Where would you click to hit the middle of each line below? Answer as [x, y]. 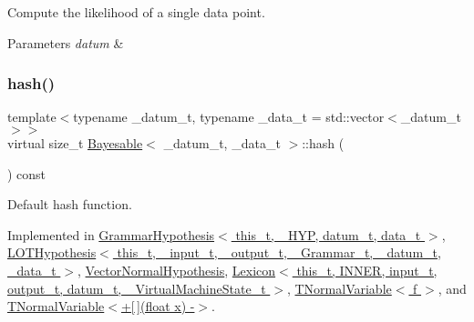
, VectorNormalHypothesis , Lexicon [177, 270]
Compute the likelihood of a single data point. [136, 12]
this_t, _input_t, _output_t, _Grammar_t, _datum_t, [279, 252]
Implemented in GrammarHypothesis [111, 234]
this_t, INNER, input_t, [367, 270]
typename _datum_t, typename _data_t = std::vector [229, 117]
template [32, 117]
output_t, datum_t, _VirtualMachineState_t [137, 288]
